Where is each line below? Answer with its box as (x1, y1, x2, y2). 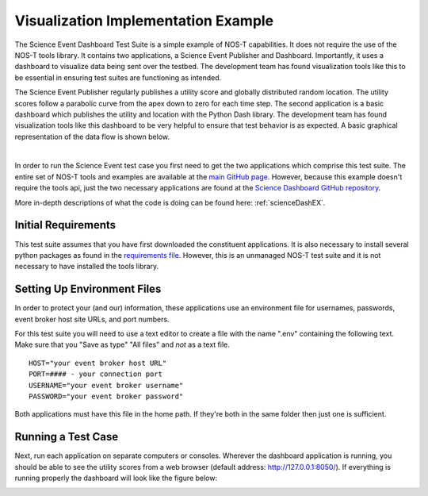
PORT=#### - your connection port (29, 370, 162, 379)
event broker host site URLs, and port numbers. (14, 314, 170, 324)
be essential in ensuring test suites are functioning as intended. (14, 72, 222, 83)
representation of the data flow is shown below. (14, 132, 170, 141)
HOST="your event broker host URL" (29, 358, 167, 367)
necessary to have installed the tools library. (14, 262, 159, 271)
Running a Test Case (14, 430, 119, 444)
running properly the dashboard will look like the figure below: (14, 473, 218, 483)
